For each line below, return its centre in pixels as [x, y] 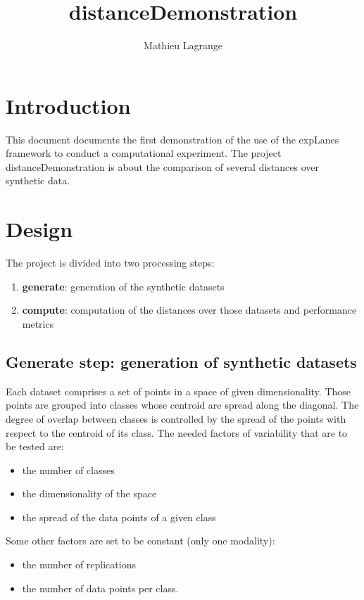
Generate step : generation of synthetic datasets [181, 361]
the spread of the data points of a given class [119, 517]
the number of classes [68, 470]
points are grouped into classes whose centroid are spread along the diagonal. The [182, 405]
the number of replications [79, 564]
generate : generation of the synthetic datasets [123, 286]
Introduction [68, 105]
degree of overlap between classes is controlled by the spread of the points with [176, 418]
